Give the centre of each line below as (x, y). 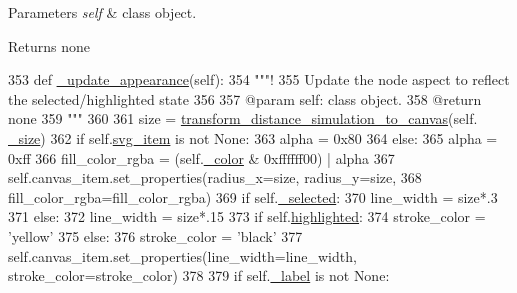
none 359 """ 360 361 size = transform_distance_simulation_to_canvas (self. (243, 118)
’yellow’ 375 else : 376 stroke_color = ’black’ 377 (155, 235)
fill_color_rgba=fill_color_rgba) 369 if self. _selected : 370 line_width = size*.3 (253, 196)
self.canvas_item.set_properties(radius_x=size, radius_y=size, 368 (215, 177)
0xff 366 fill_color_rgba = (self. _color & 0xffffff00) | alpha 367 (201, 157)
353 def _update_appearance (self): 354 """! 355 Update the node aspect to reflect (259, 79)
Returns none (49, 45)
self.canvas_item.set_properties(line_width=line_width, (182, 255)
